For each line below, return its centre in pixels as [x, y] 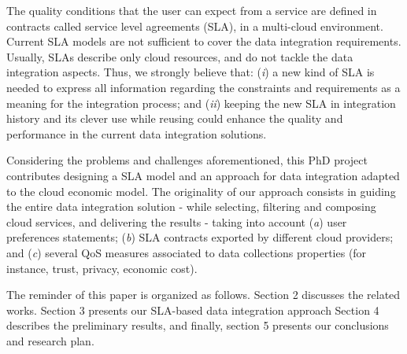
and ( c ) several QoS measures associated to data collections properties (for [187, 252]
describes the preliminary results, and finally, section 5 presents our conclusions [198, 325]
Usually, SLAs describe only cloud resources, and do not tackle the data [180, 56]
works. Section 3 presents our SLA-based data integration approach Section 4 [193, 310]
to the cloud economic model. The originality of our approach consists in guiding [201, 191]
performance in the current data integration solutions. [137, 133]
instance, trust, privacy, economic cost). [102, 268]
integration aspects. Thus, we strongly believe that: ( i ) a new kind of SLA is [191, 72]
